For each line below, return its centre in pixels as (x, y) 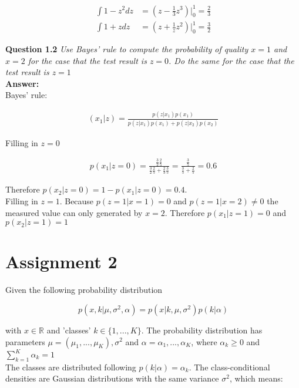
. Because (77, 201)
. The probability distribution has (202, 330)
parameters (25, 341)
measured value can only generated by (74, 212)
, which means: (256, 378)
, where (204, 341)
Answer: (22, 83)
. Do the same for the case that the (231, 60)
